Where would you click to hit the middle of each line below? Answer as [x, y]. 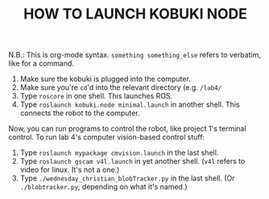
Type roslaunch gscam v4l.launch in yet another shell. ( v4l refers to [132, 161]
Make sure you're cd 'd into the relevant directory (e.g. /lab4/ [121, 87]
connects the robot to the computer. [80, 113]
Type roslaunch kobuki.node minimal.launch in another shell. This [130, 104]
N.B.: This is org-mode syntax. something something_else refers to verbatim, [135, 55]
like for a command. [41, 63]
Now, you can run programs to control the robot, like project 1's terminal [128, 128]
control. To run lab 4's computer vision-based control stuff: [107, 137]
